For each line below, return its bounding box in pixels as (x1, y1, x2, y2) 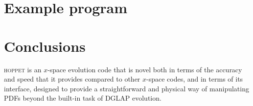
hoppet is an (4, 64, 42, 74)
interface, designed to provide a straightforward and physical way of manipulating (4, 83, 249, 93)
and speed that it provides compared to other (4, 74, 140, 84)
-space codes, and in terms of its (146, 74, 243, 84)
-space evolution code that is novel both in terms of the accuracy (47, 64, 242, 74)
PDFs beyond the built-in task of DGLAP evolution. (4, 93, 161, 103)
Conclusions (4, 36, 86, 56)
